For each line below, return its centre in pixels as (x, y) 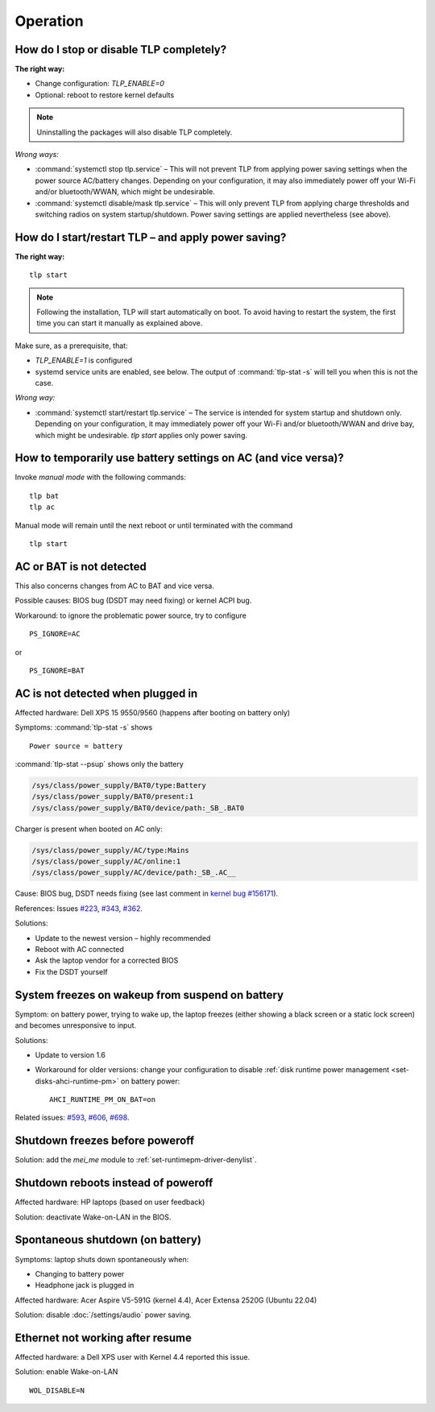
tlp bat (44, 496)
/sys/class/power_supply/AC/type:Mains (110, 850)
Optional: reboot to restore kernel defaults (105, 95)
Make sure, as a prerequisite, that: (71, 346)
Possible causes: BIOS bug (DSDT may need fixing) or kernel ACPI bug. (133, 601)
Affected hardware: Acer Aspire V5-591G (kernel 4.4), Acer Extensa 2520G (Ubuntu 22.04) (166, 1300)
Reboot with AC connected (80, 950)
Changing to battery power (80, 1273)
